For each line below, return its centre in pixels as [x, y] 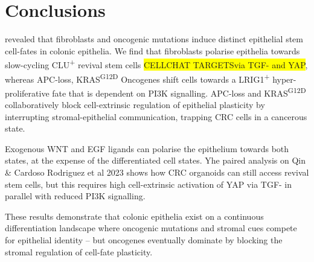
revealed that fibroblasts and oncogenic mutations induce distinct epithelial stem [154, 39]
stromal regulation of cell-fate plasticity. [79, 251]
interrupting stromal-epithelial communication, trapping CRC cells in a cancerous [156, 116]
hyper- [284, 79]
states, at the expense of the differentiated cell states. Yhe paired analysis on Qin [155, 160]
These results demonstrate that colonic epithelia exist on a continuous [134, 216]
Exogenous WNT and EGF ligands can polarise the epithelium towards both [147, 148]
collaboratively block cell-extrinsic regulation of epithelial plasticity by [135, 105]
